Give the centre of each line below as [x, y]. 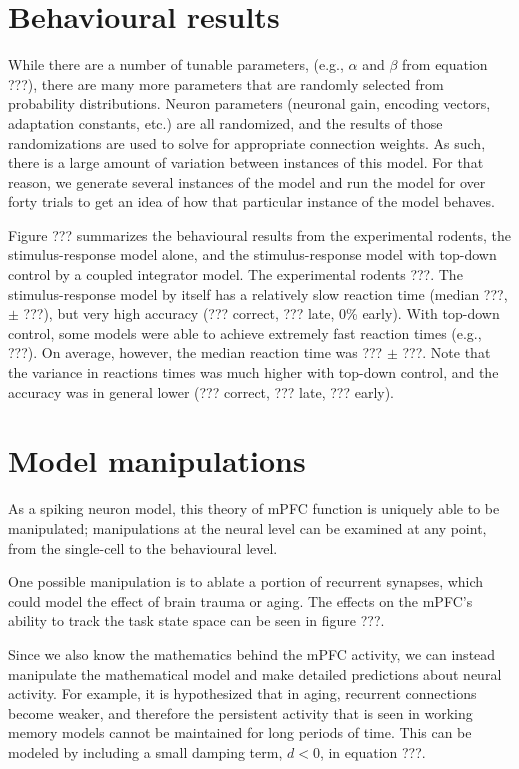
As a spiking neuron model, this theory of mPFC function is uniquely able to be [254, 508]
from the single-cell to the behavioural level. [143, 547]
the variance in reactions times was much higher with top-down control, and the [253, 372]
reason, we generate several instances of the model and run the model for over [247, 181]
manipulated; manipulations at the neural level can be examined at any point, [247, 527]
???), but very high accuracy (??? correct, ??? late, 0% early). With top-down [261, 313]
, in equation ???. [372, 751]
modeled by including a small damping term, [145, 751]
